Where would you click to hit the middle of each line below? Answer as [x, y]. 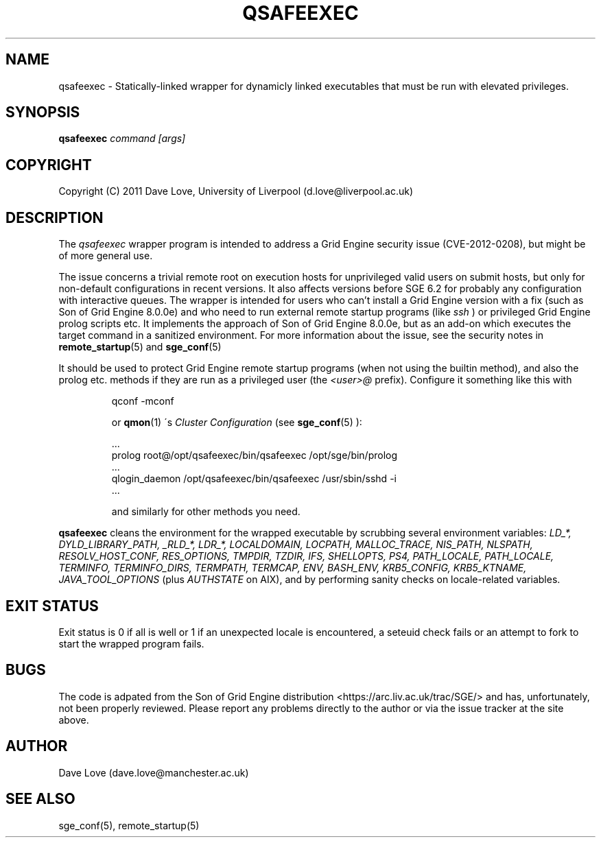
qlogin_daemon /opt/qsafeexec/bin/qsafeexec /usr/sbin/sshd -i [254, 479]
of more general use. [106, 256]
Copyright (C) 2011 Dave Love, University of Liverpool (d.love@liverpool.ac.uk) [236, 191]
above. [74, 720]
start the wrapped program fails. [131, 643]
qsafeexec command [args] [122, 139]
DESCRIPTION [55, 217]
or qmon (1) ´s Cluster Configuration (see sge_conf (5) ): [237, 423]
